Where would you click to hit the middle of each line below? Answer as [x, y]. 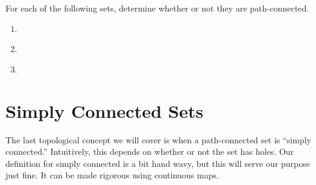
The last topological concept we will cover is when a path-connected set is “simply [158, 139]
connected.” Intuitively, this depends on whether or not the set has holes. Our [150, 151]
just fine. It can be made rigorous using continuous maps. [112, 175]
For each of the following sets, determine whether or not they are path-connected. [157, 8]
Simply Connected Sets [105, 110]
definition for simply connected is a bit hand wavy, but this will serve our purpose [158, 163]
